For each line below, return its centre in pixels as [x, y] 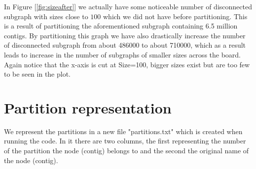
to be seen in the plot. [37, 74]
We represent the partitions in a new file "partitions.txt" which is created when [123, 131]
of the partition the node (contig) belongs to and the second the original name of [127, 151]
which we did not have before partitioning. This [175, 16]
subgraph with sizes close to [46, 16]
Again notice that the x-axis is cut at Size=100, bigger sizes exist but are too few [127, 64]
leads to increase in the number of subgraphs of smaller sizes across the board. [123, 54]
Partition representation [88, 107]
